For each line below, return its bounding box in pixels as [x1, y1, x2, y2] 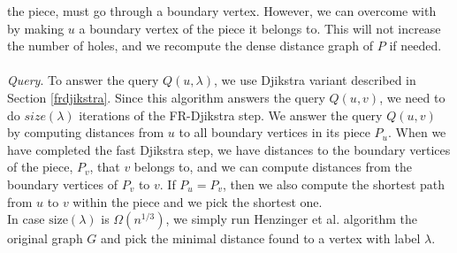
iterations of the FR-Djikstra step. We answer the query [79, 105, 383, 124]
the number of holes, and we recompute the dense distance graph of [7, 36, 374, 55]
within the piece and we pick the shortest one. [72, 192, 323, 211]
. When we [388, 123, 446, 142]
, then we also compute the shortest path [222, 174, 446, 193]
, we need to [379, 88, 446, 106]
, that [89, 157, 120, 176]
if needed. [389, 36, 442, 55]
